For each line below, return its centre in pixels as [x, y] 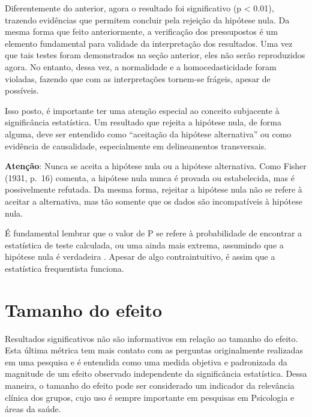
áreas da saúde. [33, 409]
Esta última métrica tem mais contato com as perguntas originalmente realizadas [154, 350]
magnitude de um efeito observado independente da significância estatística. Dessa [156, 373]
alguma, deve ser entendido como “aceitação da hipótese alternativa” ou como [148, 133]
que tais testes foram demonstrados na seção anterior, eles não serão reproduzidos [155, 55]
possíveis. [22, 90]
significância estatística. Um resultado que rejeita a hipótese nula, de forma [143, 122]
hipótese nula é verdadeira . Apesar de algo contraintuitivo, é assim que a [140, 256]
